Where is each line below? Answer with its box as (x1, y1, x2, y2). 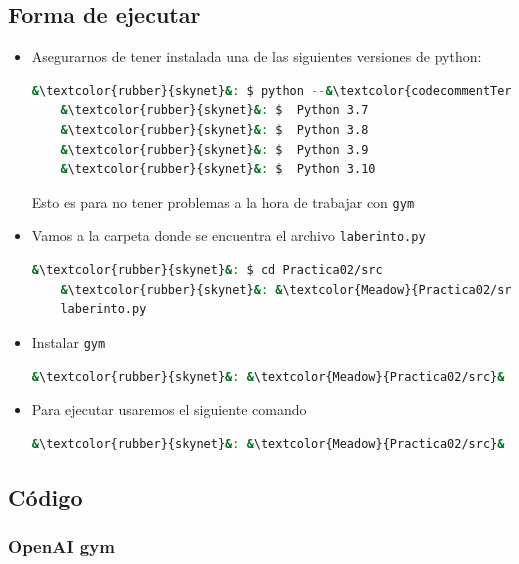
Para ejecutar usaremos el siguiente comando (31, 399, 307, 420)
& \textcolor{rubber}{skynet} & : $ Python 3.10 (60, 162, 376, 177)
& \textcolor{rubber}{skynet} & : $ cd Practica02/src (31, 263, 383, 278)
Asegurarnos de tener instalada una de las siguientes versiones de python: (31, 46, 482, 67)
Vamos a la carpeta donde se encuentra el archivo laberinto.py (31, 225, 426, 246)
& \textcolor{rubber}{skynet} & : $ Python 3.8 (60, 122, 369, 137)
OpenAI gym (8, 534, 115, 558)
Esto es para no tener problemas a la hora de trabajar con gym (31, 191, 415, 212)
